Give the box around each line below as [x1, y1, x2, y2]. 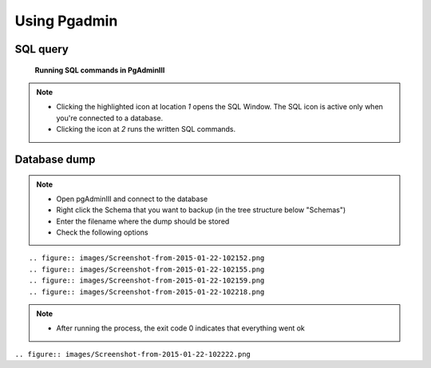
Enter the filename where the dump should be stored [56, 216, 230, 226]
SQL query [14, 42, 69, 56]
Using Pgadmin [14, 12, 118, 30]
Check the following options [56, 228, 148, 237]
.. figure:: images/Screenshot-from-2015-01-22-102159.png [29, 276, 265, 285]
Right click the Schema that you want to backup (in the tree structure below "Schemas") [56, 205, 346, 215]
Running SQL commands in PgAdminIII [34, 65, 165, 75]
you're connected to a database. [56, 113, 164, 123]
